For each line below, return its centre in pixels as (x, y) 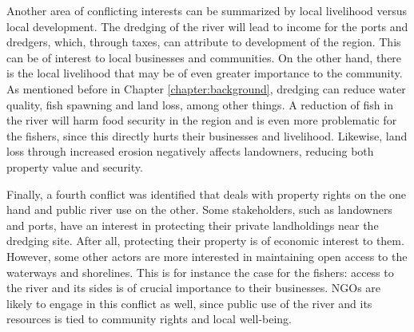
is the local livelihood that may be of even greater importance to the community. (205, 73)
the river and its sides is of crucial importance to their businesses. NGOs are (194, 288)
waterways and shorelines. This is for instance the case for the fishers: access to (200, 272)
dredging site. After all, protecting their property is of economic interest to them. (205, 241)
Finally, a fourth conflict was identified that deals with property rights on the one (206, 194)
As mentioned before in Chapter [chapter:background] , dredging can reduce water (206, 88)
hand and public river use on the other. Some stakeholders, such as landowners (199, 209)
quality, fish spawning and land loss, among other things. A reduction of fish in (200, 104)
